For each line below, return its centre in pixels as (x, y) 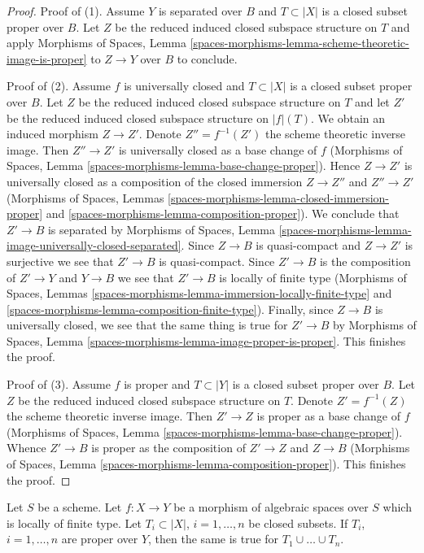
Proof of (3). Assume (59, 384)
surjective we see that (60, 261)
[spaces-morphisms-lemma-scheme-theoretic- (299, 43)
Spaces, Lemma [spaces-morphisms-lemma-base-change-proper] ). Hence (184, 165)
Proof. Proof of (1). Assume (76, 11)
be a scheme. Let (80, 507)
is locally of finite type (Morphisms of (313, 277)
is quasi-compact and (308, 245)
